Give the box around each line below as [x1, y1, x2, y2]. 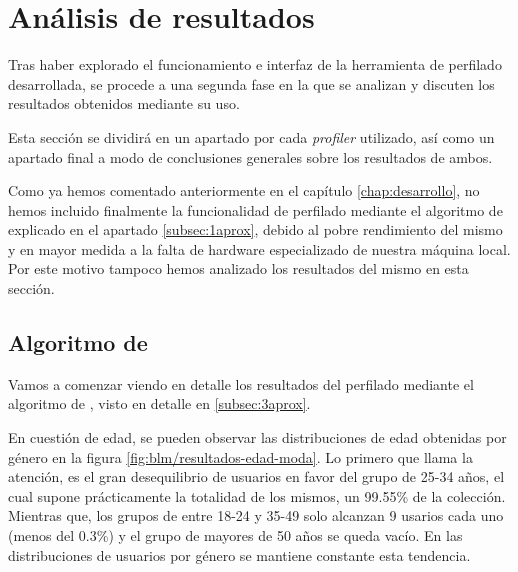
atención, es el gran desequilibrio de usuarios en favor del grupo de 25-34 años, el [8, 466, 505, 487]
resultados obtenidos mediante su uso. [8, 93, 240, 114]
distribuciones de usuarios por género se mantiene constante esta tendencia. [8, 544, 471, 565]
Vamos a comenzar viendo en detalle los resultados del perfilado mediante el [8, 373, 474, 394]
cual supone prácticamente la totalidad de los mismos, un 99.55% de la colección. [8, 485, 506, 506]
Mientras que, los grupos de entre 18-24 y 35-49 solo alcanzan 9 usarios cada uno [8, 505, 504, 526]
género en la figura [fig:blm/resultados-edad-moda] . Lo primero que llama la [8, 446, 473, 467]
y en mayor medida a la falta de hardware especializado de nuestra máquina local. [8, 238, 511, 259]
